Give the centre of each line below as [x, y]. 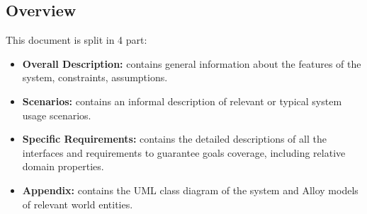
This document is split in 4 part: [77, 40]
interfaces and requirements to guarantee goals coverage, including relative [184, 152]
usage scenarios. [57, 115]
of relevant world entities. [78, 204]
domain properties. [63, 166]
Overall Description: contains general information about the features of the [192, 63]
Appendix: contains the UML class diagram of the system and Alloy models [190, 190]
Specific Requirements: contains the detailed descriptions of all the [174, 139]
